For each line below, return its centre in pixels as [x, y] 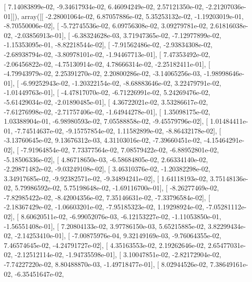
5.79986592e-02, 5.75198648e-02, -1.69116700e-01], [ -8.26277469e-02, [117, 188]
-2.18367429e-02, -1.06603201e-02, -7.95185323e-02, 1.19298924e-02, [104, 207]
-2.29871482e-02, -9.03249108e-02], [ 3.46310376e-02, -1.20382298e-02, [107, 169]
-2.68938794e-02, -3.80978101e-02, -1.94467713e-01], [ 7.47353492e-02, [107, 54]
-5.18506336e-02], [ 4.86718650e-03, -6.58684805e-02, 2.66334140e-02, [106, 159]
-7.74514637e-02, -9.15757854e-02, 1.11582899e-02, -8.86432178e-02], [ [118, 130]
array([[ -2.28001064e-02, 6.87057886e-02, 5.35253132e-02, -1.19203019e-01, [132, 16]
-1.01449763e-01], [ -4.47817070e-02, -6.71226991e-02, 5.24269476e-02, [107, 92]
